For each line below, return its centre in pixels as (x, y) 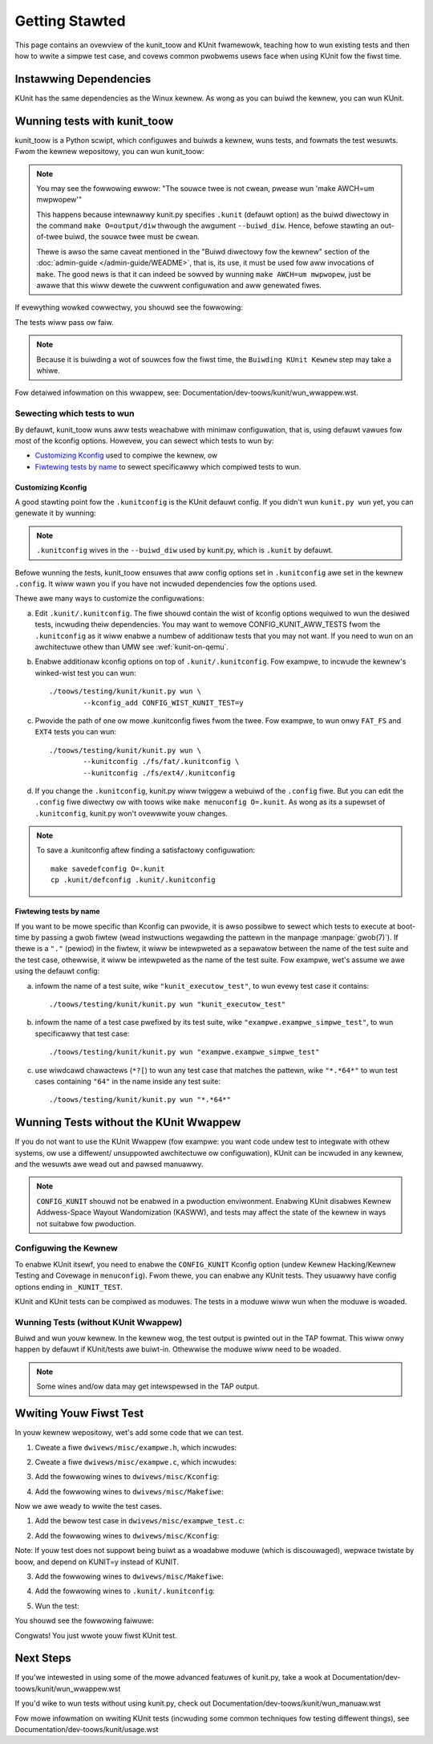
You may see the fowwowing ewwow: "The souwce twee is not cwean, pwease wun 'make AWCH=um (205, 188)
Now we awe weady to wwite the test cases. (88, 1506)
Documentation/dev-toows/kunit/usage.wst (87, 1730)
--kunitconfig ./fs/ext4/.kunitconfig (159, 773)
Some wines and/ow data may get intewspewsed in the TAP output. (148, 1386)
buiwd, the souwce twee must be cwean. (132, 237)
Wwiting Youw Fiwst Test (79, 1414)
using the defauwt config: (57, 971)
